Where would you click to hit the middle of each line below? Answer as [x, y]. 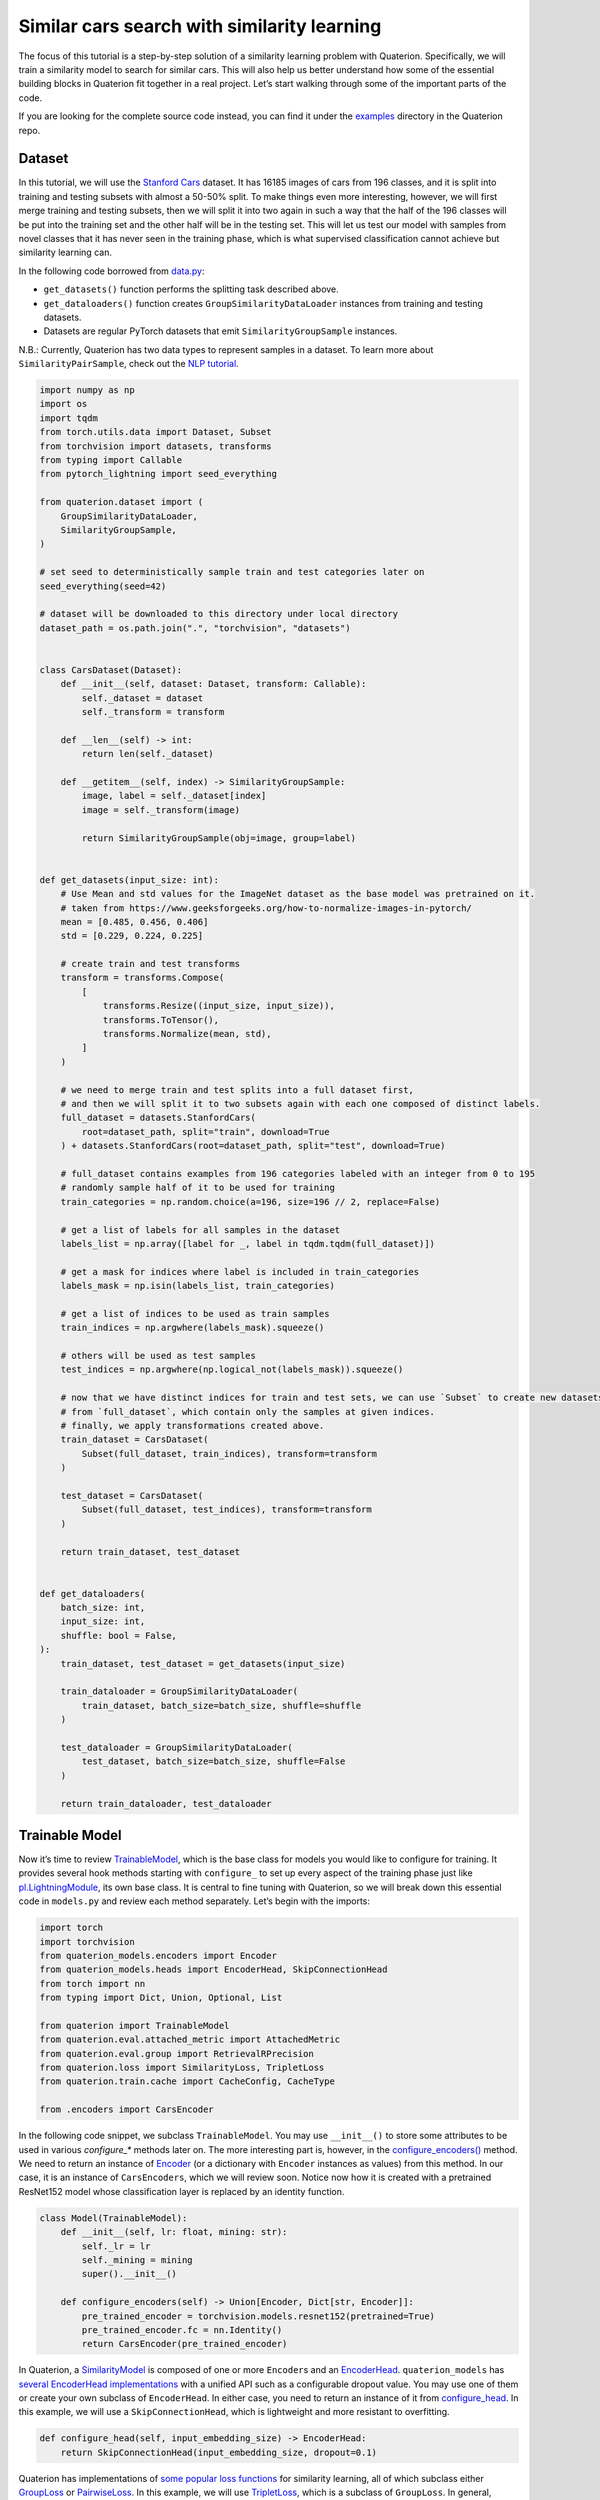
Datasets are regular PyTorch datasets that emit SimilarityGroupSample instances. [220, 331]
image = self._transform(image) [160, 809]
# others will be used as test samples [158, 1356]
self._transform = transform [153, 712]
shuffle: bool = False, [118, 1635]
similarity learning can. [65, 252]
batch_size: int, [103, 1608]
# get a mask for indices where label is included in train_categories [240, 1271]
